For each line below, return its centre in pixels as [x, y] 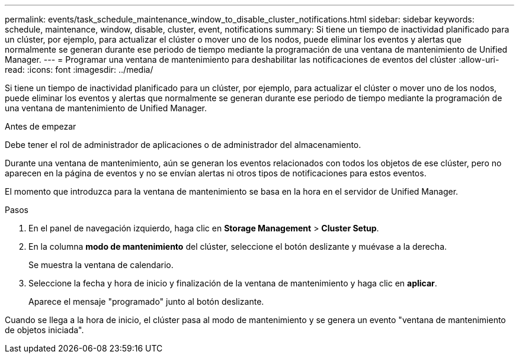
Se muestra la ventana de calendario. [101, 265]
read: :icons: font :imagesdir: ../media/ [79, 70]
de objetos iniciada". [44, 330]
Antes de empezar [41, 126]
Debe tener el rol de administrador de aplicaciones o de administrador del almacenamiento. [183, 145]
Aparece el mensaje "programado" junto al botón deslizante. [146, 301]
